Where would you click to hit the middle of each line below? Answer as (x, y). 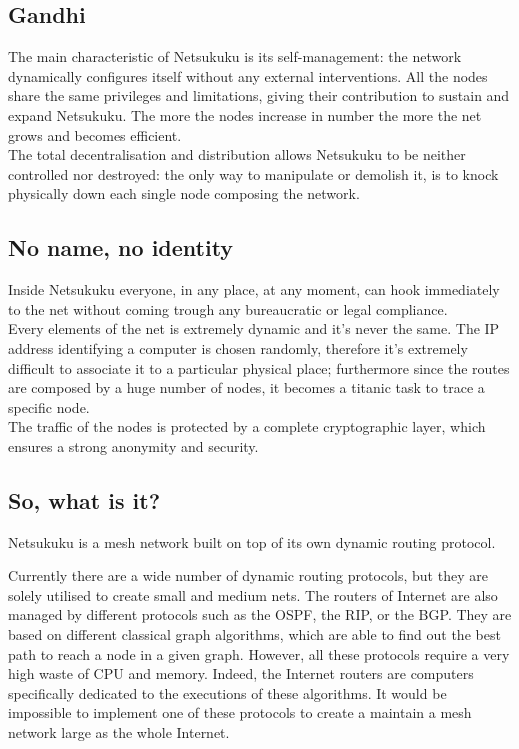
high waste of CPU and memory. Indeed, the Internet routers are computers (241, 673)
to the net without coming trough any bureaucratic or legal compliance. (228, 308)
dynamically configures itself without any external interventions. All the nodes (248, 75)
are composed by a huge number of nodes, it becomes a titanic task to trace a (246, 387)
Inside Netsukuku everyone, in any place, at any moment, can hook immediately (254, 289)
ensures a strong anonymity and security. (133, 445)
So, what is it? (84, 499)
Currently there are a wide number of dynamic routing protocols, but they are (248, 575)
